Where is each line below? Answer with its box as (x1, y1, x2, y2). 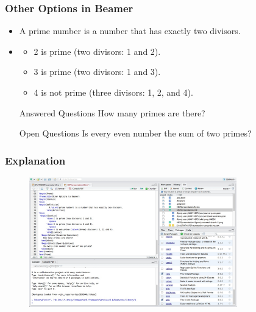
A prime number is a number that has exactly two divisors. (19, 24, 241, 37)
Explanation (5, 152, 66, 168)
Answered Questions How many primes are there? (19, 106, 205, 119)
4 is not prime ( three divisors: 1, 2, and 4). (34, 86, 193, 98)
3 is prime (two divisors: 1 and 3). (34, 65, 161, 78)
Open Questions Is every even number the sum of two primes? (19, 127, 252, 140)
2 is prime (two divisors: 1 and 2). (34, 44, 161, 57)
